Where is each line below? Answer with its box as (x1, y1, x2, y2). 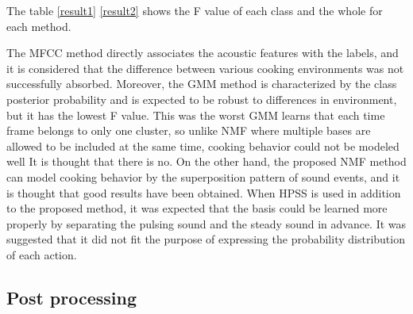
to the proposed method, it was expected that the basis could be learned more (6, 200, 388, 216)
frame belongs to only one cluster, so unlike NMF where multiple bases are (6, 122, 371, 139)
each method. (6, 17, 71, 34)
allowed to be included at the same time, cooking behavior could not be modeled (6, 137, 399, 154)
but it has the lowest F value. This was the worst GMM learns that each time (6, 106, 385, 123)
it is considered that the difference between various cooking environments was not (6, 59, 404, 76)
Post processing (6, 285, 137, 309)
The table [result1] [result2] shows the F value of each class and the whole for (6, 2, 383, 18)
